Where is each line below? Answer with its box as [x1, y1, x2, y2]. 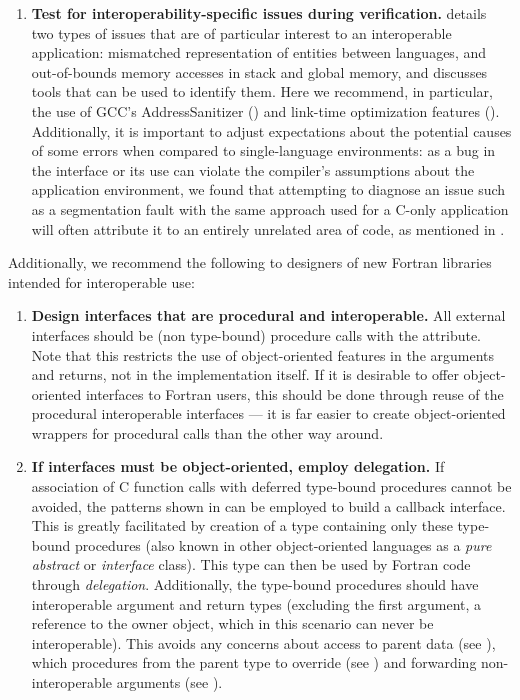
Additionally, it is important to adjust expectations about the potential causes [31, 120, 512, 141]
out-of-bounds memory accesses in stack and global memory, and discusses [31, 61, 488, 82]
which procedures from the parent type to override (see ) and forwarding [31, 652, 477, 673]
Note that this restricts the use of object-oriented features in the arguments [31, 344, 495, 365]
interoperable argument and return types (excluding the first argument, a [31, 593, 482, 614]
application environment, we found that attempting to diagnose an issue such [31, 179, 506, 200]
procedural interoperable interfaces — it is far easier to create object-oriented [31, 403, 506, 424]
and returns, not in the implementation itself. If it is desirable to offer [31, 364, 459, 385]
